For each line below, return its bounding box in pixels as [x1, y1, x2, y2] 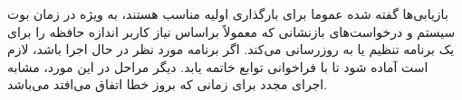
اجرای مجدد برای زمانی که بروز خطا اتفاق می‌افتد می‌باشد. [7, 75, 328, 94]
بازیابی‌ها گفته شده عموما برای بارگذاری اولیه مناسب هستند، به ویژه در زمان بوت [7, 5, 448, 23]
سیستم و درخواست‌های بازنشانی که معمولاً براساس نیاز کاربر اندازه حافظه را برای [7, 22, 456, 41]
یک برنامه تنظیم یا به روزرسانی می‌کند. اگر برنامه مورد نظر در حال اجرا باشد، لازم [7, 40, 455, 59]
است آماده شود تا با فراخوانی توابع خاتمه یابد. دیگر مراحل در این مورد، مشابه [7, 57, 428, 76]
